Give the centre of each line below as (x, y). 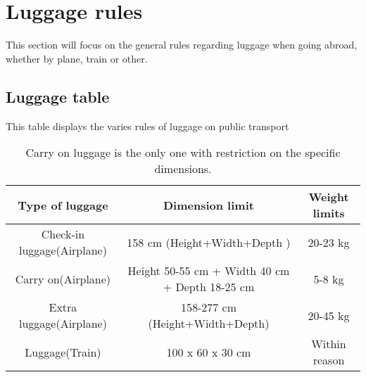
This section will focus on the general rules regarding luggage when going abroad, (182, 45)
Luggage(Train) (63, 352)
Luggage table (58, 96)
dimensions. (183, 169)
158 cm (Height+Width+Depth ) (209, 242)
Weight (329, 197)
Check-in (63, 234)
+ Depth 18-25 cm (209, 287)
